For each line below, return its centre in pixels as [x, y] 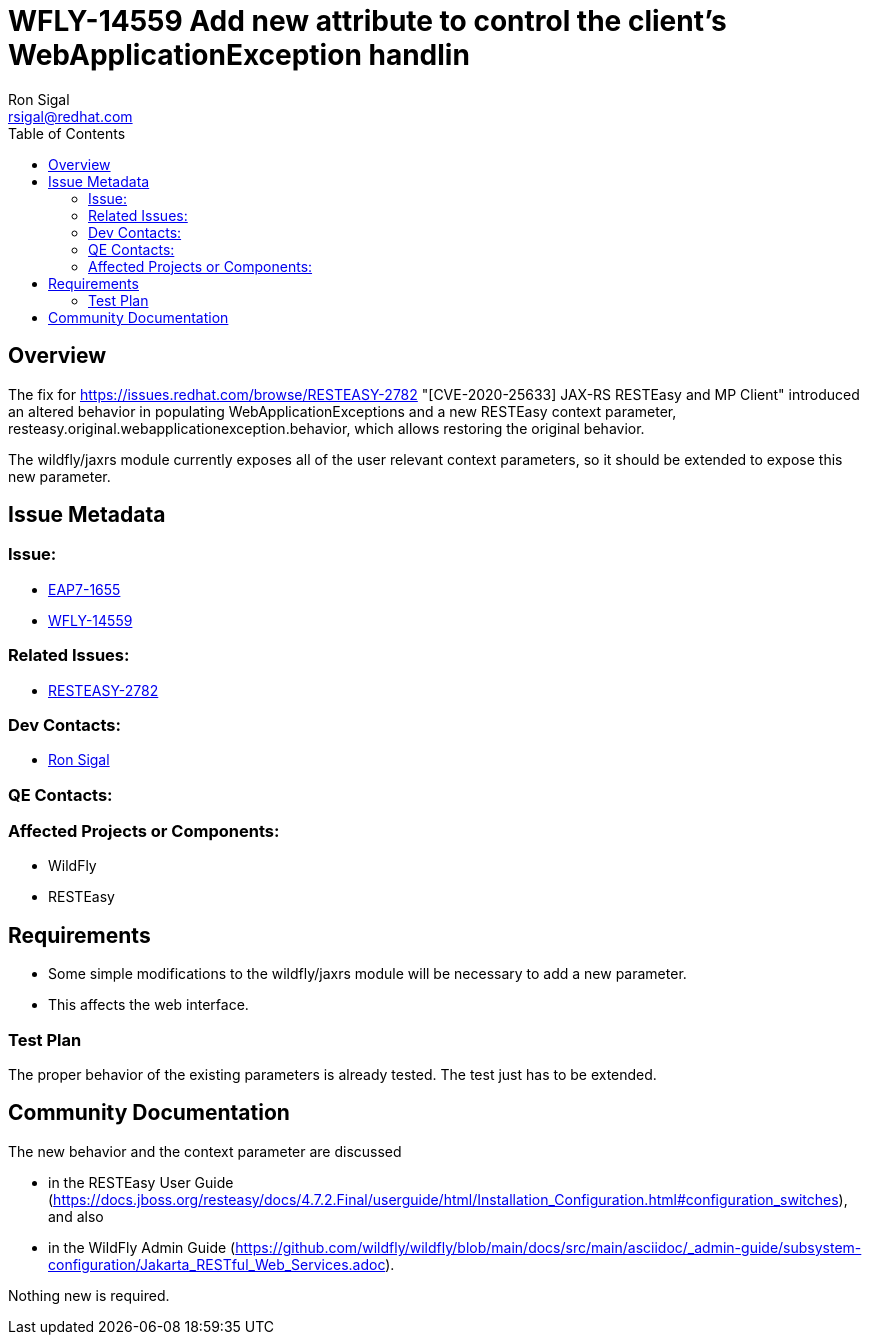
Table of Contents [67, 133]
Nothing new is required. [89, 1295]
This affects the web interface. [148, 1005]
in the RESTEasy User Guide [141, 1182]
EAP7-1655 [84, 589]
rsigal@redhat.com [70, 116]
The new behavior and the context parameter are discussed [205, 1151]
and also [76, 1216]
